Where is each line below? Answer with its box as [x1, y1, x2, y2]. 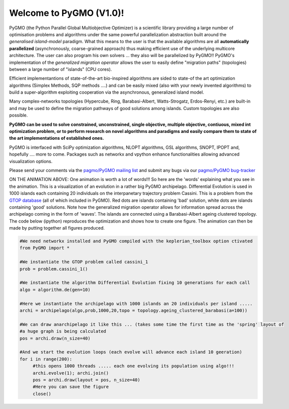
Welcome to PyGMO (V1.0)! [9, 7, 124, 18]
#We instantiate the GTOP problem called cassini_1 [19, 259, 148, 265]
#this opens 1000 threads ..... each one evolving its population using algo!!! [32, 363, 234, 369]
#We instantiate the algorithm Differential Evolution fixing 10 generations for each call [19, 280, 250, 286]
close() [32, 391, 52, 397]
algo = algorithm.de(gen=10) [19, 287, 91, 292]
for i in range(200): [19, 356, 72, 362]
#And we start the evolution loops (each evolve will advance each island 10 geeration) [19, 350, 243, 355]
